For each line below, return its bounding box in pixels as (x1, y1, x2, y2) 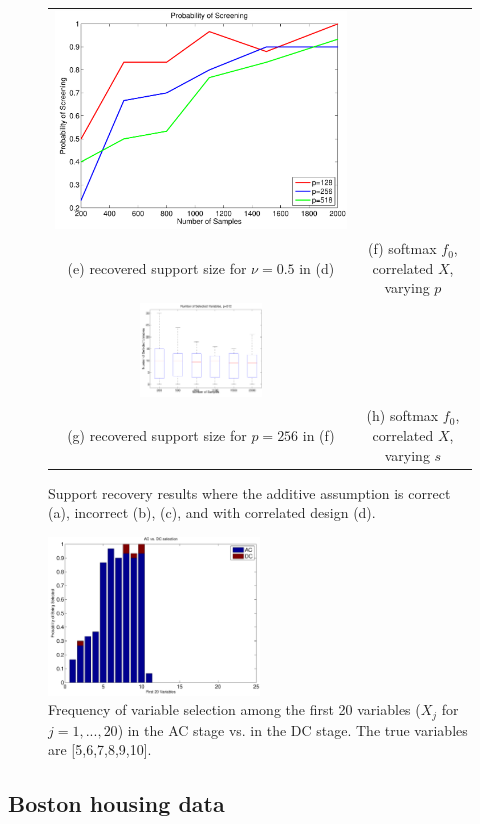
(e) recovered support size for (67, 257, 247, 278)
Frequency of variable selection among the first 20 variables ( (48, 699, 421, 720)
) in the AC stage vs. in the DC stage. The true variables (117, 719, 468, 740)
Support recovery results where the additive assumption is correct (48, 482, 451, 503)
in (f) (302, 425, 335, 446)
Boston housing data (8, 788, 225, 819)
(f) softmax (368, 238, 437, 259)
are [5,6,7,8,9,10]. (48, 739, 152, 760)
